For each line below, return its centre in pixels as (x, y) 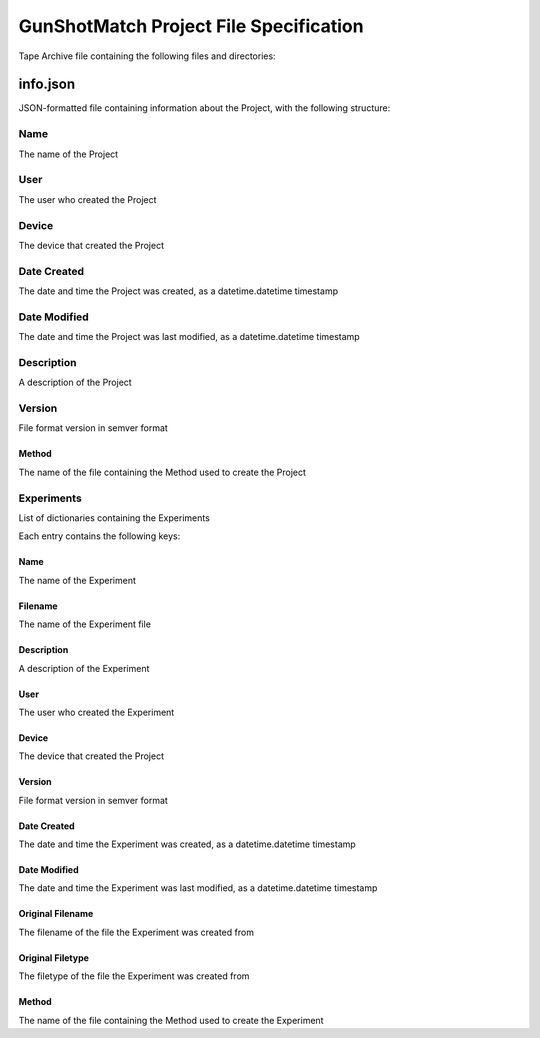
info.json (46, 84)
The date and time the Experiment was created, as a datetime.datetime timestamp (187, 844)
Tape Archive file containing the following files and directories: (147, 56)
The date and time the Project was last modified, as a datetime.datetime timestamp (189, 337)
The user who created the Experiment (96, 712)
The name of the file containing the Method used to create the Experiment (171, 1020)
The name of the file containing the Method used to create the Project (162, 472)
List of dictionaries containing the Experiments (114, 517)
